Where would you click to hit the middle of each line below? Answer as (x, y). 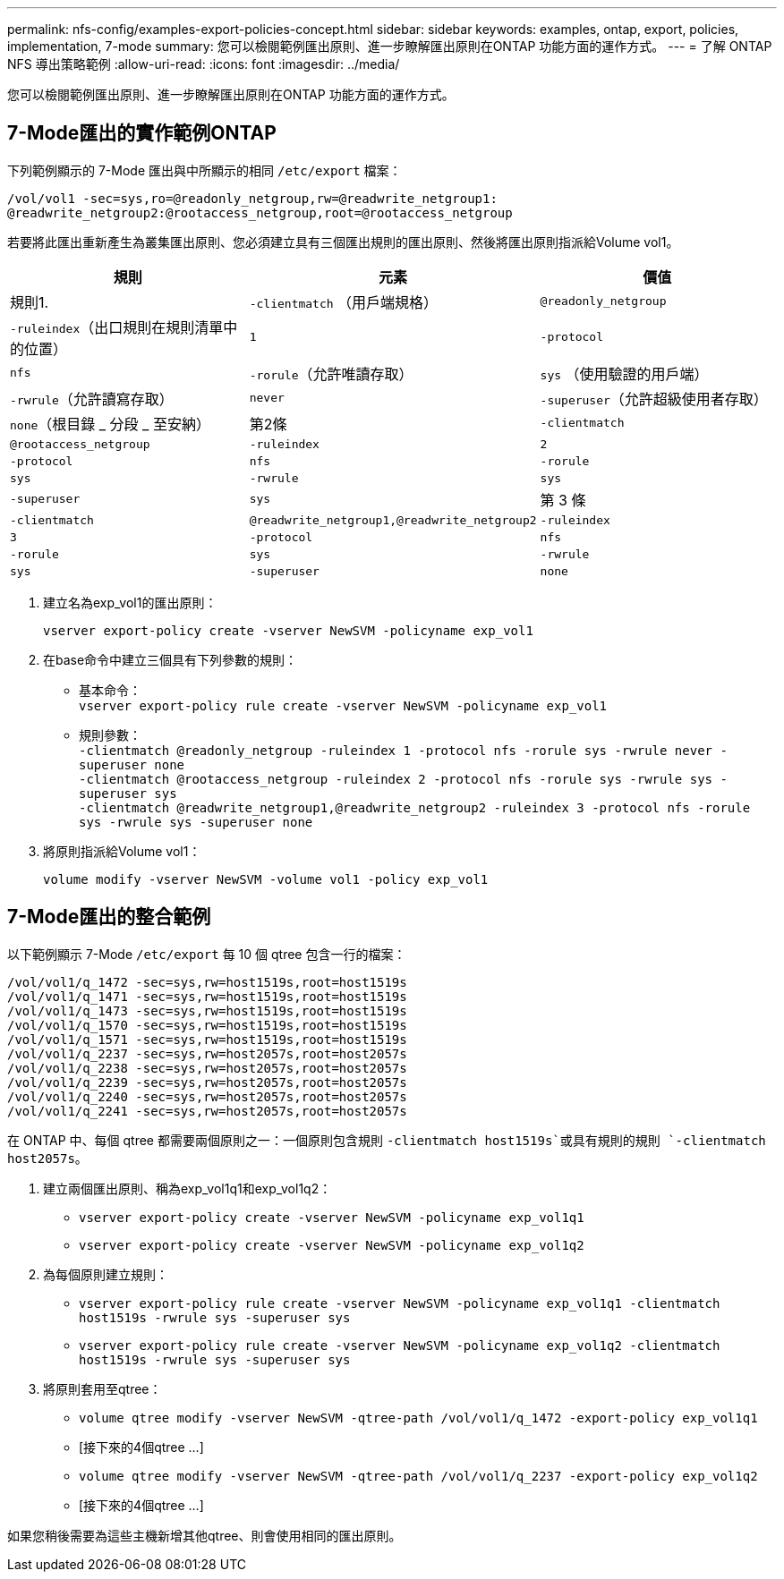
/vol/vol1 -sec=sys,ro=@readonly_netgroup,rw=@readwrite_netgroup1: (252, 198)
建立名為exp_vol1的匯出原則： (130, 602)
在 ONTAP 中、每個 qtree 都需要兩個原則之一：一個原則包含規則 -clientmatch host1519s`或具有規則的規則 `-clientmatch (387, 1140)
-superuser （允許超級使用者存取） (654, 399)
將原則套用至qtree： (102, 1388)
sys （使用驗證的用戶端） (624, 374)
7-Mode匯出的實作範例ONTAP (142, 133)
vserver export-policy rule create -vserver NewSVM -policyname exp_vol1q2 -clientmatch (400, 1345)
